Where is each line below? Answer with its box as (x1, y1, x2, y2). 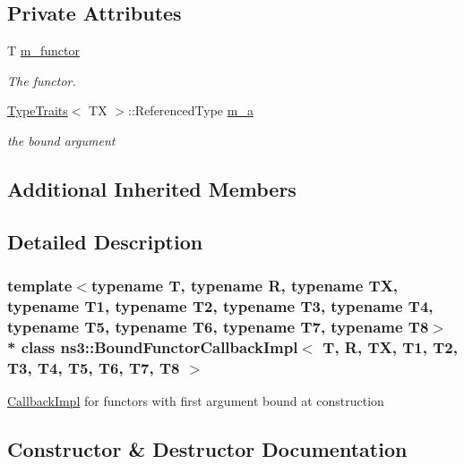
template (7, 274, 73, 297)
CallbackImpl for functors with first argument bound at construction (7, 392, 384, 410)
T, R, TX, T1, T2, (322, 335, 458, 358)
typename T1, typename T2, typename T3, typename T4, (7, 294, 434, 316)
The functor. (7, 71, 76, 89)
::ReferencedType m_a (128, 101, 253, 120)
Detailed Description (7, 227, 203, 255)
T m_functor (7, 41, 80, 60)
